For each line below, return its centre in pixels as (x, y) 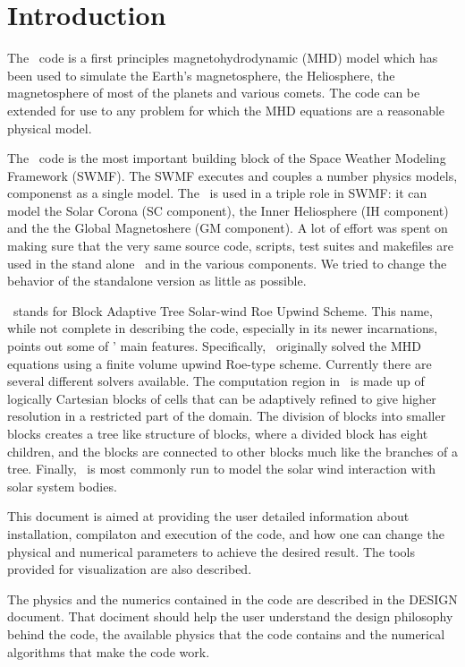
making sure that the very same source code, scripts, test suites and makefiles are (230, 246)
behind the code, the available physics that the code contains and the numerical (226, 633)
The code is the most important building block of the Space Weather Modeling (227, 158)
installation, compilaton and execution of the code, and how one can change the (226, 533)
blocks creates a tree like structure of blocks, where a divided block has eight (218, 433)
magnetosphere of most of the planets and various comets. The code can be (214, 93)
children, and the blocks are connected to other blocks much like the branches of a (232, 451)
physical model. (50, 128)
